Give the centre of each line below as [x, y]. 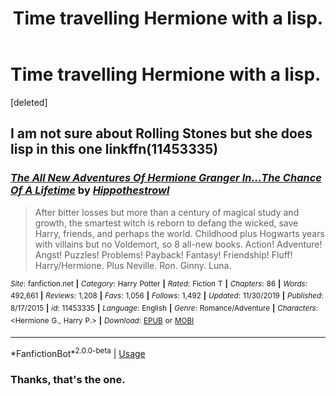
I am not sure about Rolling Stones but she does [161, 133]
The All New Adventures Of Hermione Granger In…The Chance [166, 178]
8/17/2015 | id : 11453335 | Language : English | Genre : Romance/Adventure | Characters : [164, 308]
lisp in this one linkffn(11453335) [114, 149]
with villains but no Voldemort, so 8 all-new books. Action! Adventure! [178, 244]
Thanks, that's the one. [68, 379]
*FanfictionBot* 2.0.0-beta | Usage [78, 352]
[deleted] [29, 102]
